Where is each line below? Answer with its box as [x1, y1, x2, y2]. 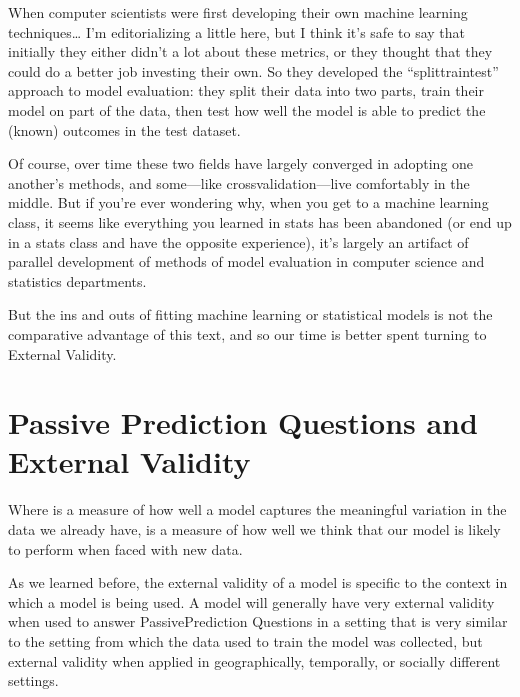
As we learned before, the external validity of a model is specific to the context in [8, 572, 508, 593]
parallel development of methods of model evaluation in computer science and [8, 251, 485, 272]
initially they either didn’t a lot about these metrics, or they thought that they [8, 41, 493, 62]
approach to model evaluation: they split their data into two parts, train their [8, 80, 484, 101]
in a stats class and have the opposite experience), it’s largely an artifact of [8, 231, 469, 252]
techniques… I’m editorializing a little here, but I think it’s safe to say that [8, 21, 465, 42]
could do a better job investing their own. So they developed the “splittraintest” [8, 60, 499, 81]
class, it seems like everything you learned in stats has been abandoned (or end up [8, 211, 512, 232]
